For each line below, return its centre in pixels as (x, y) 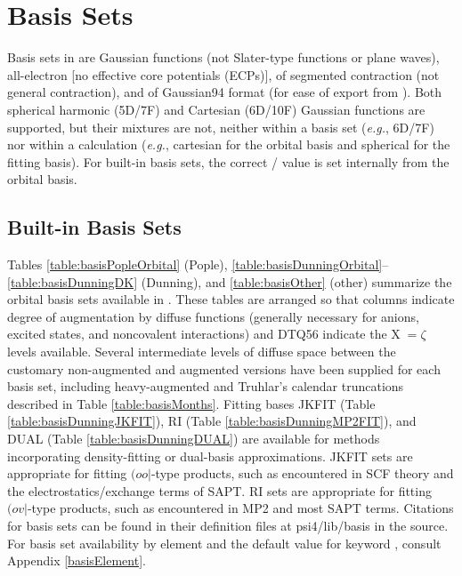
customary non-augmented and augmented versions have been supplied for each (224, 368)
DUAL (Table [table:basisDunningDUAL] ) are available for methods (194, 439)
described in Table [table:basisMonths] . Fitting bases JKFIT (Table (191, 403)
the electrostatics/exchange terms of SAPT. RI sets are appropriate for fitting (219, 490)
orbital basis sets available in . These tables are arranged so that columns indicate (231, 299)
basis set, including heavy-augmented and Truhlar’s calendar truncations (206, 386)
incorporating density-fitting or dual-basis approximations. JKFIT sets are (210, 456)
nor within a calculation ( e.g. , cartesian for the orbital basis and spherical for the (229, 144)
